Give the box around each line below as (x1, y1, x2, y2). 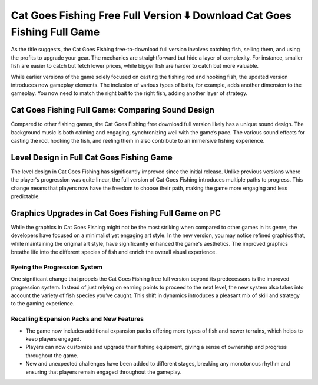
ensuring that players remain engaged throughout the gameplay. (25, 368, 182, 376)
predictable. (11, 193, 41, 200)
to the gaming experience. (11, 300, 75, 307)
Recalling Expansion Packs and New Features (11, 315, 144, 323)
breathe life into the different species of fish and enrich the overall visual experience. (11, 248, 217, 256)
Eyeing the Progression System (11, 263, 103, 271)
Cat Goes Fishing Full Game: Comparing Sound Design (11, 105, 215, 115)
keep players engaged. (25, 335, 82, 342)
